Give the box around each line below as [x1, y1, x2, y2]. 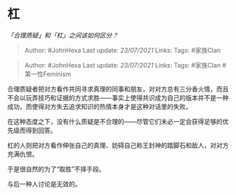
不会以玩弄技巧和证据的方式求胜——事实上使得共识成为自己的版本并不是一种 [7, 93, 229, 102]
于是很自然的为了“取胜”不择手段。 [7, 165, 105, 173]
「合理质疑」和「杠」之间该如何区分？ [7, 31, 118, 39]
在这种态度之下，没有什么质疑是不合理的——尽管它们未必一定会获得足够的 [7, 117, 223, 125]
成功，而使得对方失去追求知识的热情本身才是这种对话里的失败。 [7, 102, 192, 111]
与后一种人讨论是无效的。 [7, 180, 81, 188]
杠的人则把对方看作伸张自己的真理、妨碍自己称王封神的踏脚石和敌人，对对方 [7, 141, 229, 149]
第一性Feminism [24, 70, 72, 78]
